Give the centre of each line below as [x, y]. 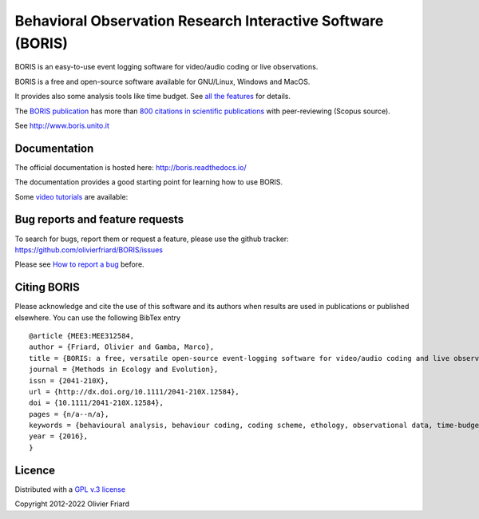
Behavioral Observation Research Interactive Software [199, 21]
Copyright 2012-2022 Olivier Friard [72, 504]
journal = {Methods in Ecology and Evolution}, [124, 370]
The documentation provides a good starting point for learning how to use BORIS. [149, 182]
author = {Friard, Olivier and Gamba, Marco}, [122, 347]
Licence [35, 470]
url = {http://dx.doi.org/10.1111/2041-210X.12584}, [134, 392]
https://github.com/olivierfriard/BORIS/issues [89, 250]
